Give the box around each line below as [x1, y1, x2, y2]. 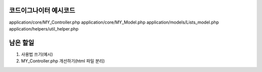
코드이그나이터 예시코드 [9, 6, 75, 14]
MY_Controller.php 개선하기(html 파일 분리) [21, 58, 105, 64]
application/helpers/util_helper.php [9, 26, 79, 31]
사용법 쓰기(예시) [21, 51, 53, 57]
